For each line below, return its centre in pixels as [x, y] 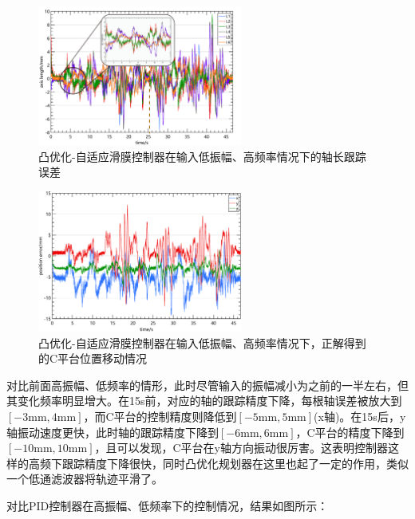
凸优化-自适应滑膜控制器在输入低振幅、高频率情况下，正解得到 [202, 342]
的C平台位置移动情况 [93, 358]
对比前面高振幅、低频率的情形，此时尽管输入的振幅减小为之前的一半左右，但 [207, 385]
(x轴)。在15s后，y [360, 417]
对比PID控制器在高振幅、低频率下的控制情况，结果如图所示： [168, 505]
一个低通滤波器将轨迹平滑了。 [85, 479]
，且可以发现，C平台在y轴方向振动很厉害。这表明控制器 [241, 448]
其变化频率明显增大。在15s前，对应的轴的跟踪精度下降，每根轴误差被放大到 [204, 401]
